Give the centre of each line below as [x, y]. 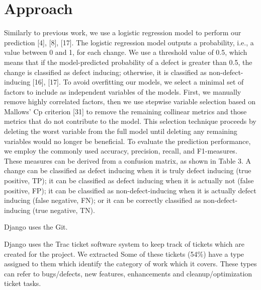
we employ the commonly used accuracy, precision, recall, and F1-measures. [121, 151]
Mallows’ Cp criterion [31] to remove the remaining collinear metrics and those [125, 111]
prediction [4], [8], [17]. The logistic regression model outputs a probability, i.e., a [129, 42]
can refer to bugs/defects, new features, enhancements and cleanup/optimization [128, 273]
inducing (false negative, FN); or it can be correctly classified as [103, 200]
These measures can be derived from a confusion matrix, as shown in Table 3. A [127, 160]
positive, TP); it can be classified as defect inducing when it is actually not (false [129, 180]
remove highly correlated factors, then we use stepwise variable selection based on [130, 101]
